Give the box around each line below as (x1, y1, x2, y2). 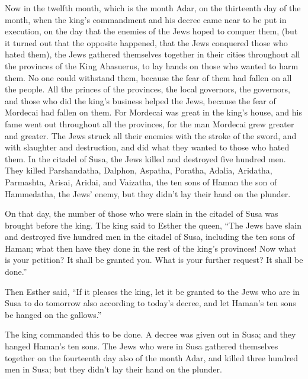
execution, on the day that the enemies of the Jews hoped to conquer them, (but (5, 25, 298, 37)
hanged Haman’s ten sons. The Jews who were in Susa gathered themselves (5, 340, 278, 352)
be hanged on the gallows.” (5, 308, 102, 320)
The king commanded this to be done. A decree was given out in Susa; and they (5, 328, 296, 341)
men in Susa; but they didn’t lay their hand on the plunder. (5, 363, 222, 375)
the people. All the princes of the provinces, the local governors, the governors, (5, 83, 290, 95)
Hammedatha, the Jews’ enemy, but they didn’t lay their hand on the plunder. (5, 187, 291, 200)
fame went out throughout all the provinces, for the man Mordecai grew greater (5, 117, 294, 130)
